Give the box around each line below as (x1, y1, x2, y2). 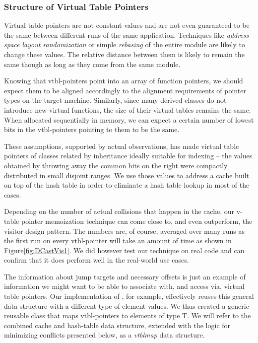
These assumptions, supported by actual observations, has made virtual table (4, 140, 239, 151)
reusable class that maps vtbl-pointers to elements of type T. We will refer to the (4, 310, 251, 321)
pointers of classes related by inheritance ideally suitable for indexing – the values (4, 150, 253, 161)
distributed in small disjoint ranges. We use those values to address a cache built (4, 170, 249, 180)
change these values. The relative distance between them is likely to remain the (4, 49, 245, 59)
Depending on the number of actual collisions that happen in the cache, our (4, 206, 235, 216)
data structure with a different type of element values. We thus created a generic (4, 300, 249, 311)
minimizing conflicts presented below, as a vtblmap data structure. (4, 330, 205, 340)
